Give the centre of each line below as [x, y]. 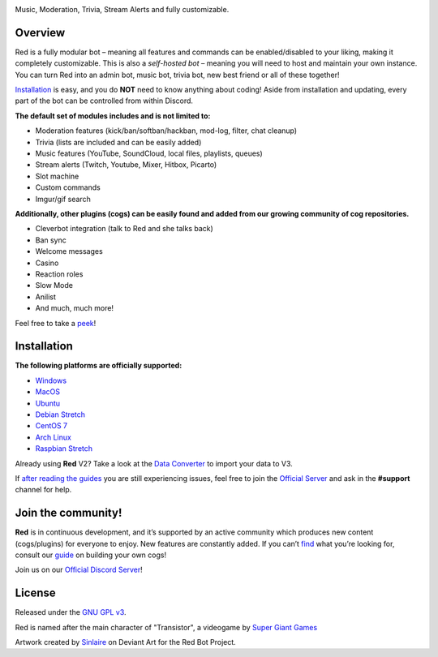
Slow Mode [54, 286]
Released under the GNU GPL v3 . [71, 612]
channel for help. [43, 490]
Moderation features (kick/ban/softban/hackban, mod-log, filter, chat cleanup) [166, 131]
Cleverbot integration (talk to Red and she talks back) [125, 229]
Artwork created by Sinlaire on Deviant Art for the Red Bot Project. [126, 642]
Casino [47, 263]
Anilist [46, 297]
